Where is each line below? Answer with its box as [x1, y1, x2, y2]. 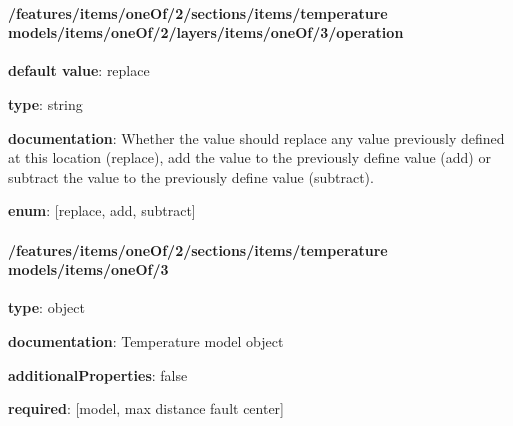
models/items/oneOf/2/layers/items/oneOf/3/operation [8, 22, 404, 43]
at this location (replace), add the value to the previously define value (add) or [8, 147, 491, 168]
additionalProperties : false [8, 364, 188, 385]
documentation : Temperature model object [8, 330, 284, 351]
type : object [8, 297, 85, 318]
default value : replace [8, 60, 150, 81]
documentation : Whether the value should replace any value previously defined [8, 127, 505, 148]
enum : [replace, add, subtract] [8, 200, 196, 221]
